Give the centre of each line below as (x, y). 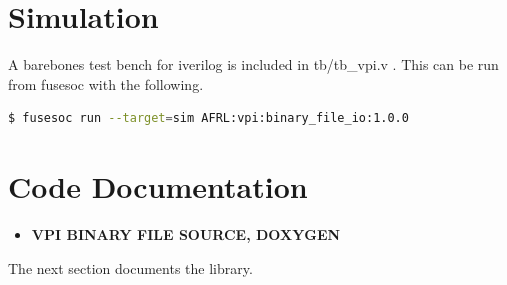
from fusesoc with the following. (106, 83)
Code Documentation (158, 186)
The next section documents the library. (130, 267)
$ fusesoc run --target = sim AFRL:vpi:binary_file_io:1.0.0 (208, 118)
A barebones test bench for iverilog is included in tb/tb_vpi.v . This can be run (253, 64)
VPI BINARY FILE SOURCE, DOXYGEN (186, 234)
